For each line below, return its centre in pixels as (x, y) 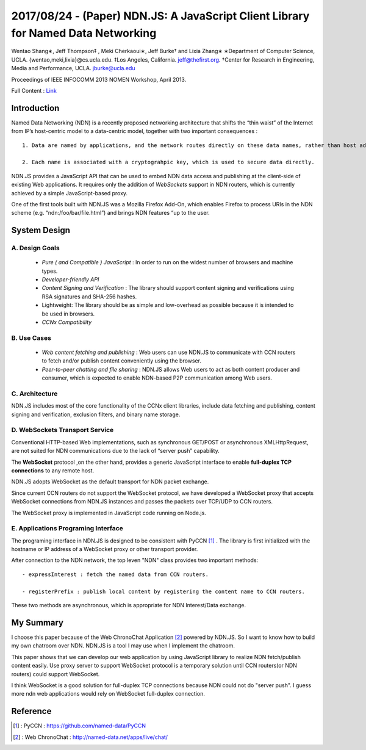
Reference (31, 711)
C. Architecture (34, 394)
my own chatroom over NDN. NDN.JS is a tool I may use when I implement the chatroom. (123, 646)
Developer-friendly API (70, 279)
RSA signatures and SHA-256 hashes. (89, 297)
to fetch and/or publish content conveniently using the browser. (121, 361)
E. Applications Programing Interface (67, 528)
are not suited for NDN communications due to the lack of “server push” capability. (115, 451)
